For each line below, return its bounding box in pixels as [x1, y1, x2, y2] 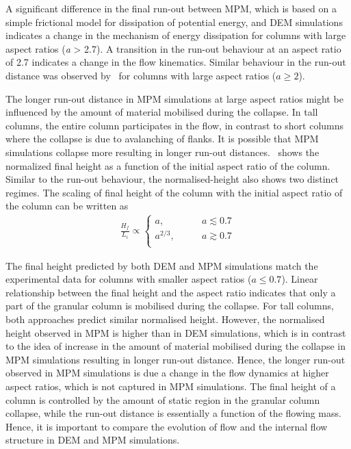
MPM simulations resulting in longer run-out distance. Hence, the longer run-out [5, 352, 346, 366]
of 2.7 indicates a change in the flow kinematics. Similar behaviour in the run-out [5, 55, 346, 69]
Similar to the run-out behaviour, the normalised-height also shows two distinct [5, 172, 339, 186]
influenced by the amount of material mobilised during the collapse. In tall [5, 105, 318, 119]
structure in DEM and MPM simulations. [5, 433, 180, 447]
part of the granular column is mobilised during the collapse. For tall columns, [5, 298, 334, 313]
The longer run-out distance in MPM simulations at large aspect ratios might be [5, 91, 343, 105]
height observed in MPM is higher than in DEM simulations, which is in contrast [5, 325, 346, 339]
